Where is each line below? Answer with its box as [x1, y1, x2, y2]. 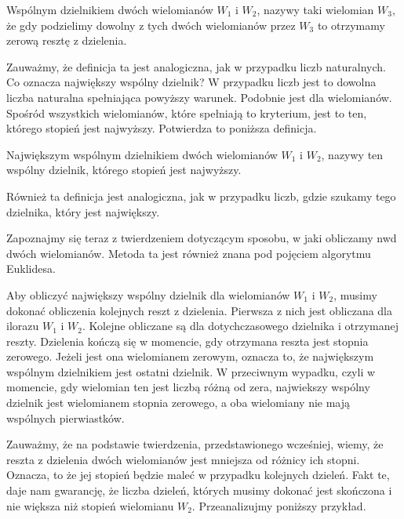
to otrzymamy [317, 16, 385, 33]
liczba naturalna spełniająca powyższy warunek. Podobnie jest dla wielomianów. [6, 89, 392, 105]
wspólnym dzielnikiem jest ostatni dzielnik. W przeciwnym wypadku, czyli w [6, 363, 376, 379]
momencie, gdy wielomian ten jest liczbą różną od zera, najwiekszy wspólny [6, 379, 370, 395]
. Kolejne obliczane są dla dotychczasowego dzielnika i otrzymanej [82, 318, 399, 334]
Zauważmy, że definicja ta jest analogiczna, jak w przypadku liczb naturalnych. [6, 58, 386, 74]
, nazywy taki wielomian [257, 2, 374, 17]
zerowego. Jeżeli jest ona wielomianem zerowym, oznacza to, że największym [6, 348, 374, 365]
